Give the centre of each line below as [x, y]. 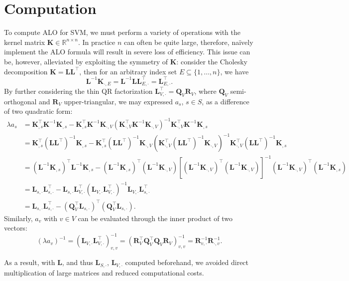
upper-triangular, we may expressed [118, 101]
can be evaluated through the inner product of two [155, 218]
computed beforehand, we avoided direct [187, 262]
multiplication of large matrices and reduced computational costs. [104, 272]
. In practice [97, 42]
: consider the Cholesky [212, 61]
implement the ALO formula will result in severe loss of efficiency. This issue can [127, 52]
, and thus [77, 262]
